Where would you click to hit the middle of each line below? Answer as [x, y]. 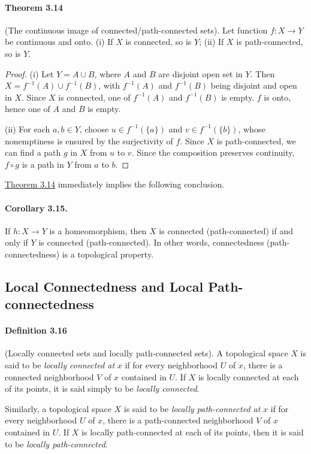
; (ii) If [212, 42]
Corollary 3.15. [36, 208]
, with [109, 85]
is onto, [277, 97]
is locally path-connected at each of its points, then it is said [193, 432]
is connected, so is [158, 42]
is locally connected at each [248, 376]
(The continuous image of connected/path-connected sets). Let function [136, 30]
